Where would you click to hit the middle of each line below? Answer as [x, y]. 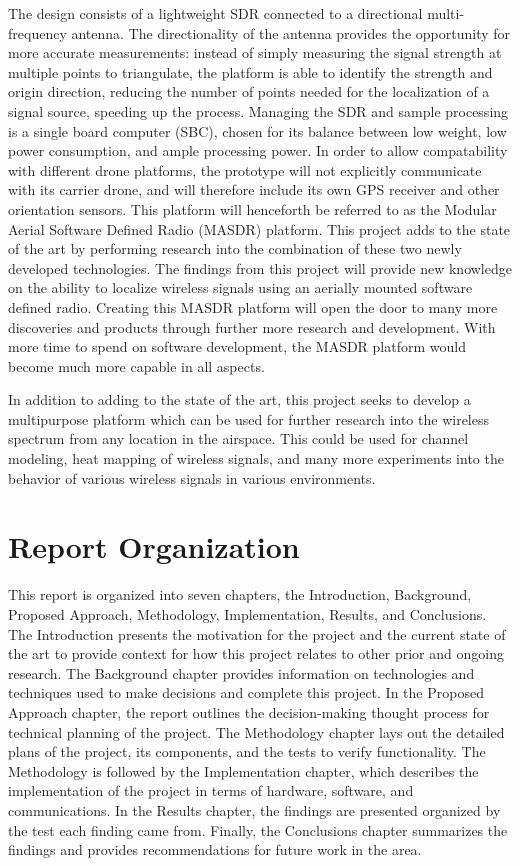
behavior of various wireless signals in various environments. [192, 477]
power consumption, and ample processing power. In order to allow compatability [258, 150]
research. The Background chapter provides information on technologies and [241, 672]
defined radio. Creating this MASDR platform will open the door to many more [253, 306]
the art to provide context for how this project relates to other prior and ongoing [256, 653]
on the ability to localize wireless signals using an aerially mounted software [240, 287]
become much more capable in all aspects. [136, 365]
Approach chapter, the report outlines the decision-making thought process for [249, 711]
